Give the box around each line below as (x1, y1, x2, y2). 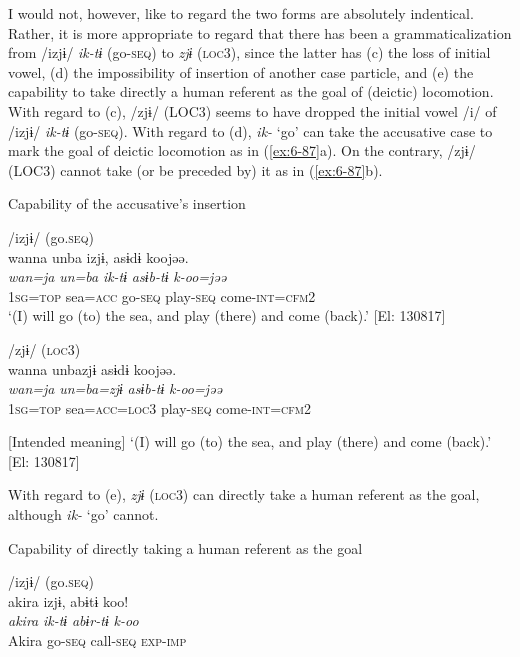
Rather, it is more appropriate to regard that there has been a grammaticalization (8, 22, 512, 43)
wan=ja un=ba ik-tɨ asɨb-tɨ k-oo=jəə (8, 266, 227, 287)
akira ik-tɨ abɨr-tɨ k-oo (8, 610, 139, 631)
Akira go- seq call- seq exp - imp (8, 630, 187, 651)
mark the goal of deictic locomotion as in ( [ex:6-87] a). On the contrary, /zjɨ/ (8, 140, 476, 161)
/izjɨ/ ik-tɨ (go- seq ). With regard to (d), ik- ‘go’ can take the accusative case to (8, 120, 493, 141)
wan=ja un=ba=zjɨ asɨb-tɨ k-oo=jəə (8, 378, 222, 399)
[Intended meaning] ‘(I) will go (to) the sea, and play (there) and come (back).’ (8, 431, 492, 452)
